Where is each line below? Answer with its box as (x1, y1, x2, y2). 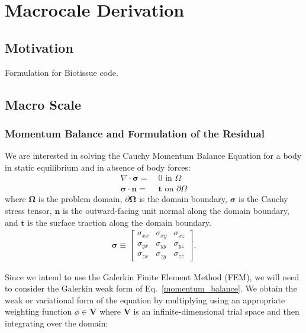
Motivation (5, 38, 73, 56)
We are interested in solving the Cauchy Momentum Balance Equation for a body (5, 149, 302, 162)
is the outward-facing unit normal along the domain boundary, (62, 204, 289, 217)
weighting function (5, 305, 72, 318)
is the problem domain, (38, 193, 123, 205)
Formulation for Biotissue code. (5, 66, 118, 78)
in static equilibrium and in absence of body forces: (5, 161, 191, 173)
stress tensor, (5, 204, 52, 217)
